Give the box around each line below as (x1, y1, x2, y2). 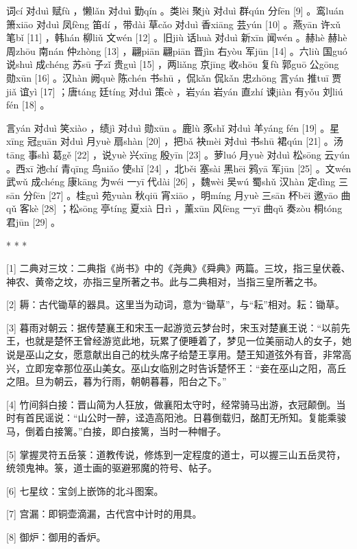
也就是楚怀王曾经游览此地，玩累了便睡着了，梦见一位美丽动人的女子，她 (25, 334, 352, 348)
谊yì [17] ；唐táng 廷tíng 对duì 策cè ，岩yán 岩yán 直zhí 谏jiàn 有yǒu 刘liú (19, 84, 343, 98)
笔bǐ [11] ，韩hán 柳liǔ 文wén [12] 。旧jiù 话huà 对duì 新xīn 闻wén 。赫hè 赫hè (6, 30, 347, 45)
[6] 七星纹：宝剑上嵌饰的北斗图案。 (6, 483, 164, 498)
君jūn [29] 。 (6, 214, 60, 229)
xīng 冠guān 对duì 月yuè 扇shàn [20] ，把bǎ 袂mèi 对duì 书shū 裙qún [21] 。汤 (6, 134, 343, 148)
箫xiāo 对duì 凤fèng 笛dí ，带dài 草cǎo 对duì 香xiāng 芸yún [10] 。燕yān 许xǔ (6, 16, 341, 31)
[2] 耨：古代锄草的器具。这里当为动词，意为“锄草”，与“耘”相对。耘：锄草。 (6, 297, 345, 312)
